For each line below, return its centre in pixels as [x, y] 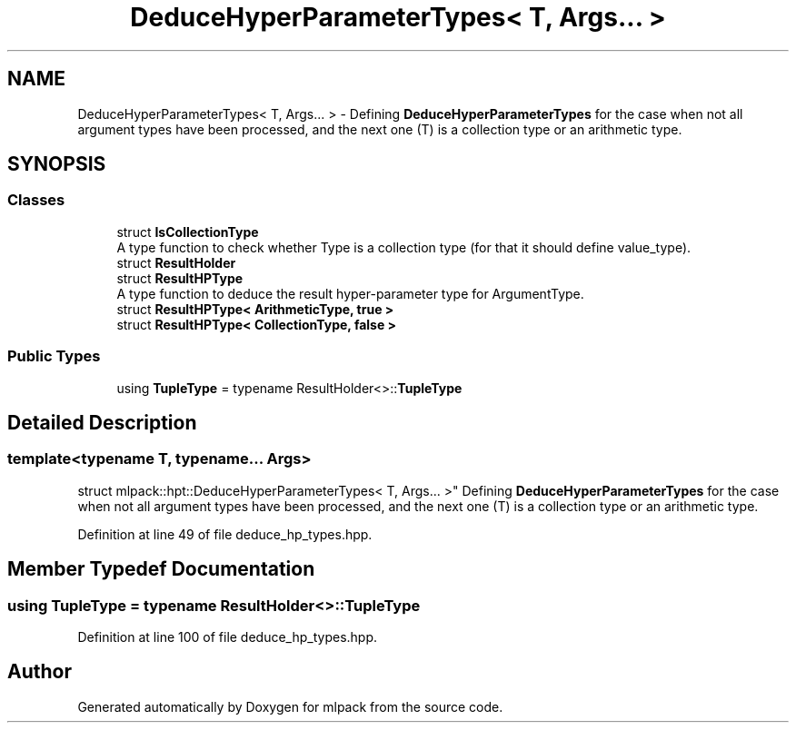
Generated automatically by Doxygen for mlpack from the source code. [290, 706]
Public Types [54, 356]
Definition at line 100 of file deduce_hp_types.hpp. [228, 637]
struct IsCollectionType [188, 232]
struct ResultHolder [176, 262]
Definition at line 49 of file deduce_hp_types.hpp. [225, 534]
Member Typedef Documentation [161, 569]
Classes [36, 200]
